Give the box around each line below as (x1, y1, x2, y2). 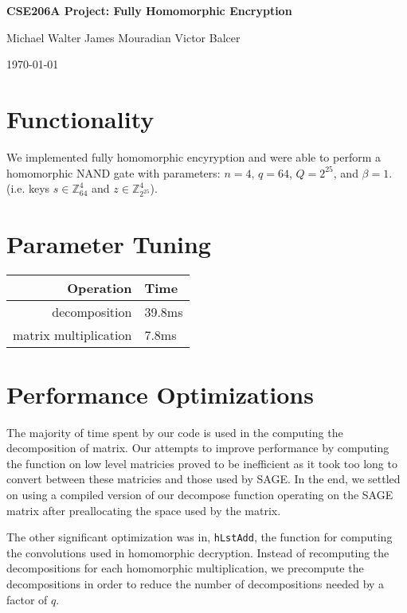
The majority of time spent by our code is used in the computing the (6, 424, 343, 440)
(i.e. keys (6, 180, 50, 197)
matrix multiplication (13, 325, 132, 344)
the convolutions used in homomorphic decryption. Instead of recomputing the (6, 544, 389, 560)
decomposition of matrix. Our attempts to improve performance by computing (6, 439, 389, 456)
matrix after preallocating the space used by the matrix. (6, 502, 281, 518)
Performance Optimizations (6, 377, 314, 410)
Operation (67, 278, 132, 297)
